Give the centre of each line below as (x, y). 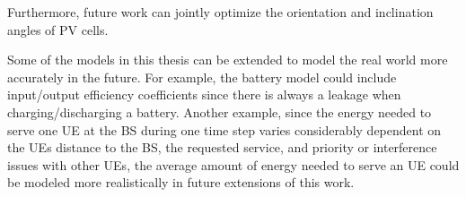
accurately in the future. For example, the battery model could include (202, 77)
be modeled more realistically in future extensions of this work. (181, 182)
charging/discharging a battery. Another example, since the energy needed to (220, 111)
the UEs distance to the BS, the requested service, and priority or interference (222, 147)
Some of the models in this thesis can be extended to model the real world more (228, 60)
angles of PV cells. (58, 29)
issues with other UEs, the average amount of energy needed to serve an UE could (233, 164)
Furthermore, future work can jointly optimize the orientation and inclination (220, 12)
